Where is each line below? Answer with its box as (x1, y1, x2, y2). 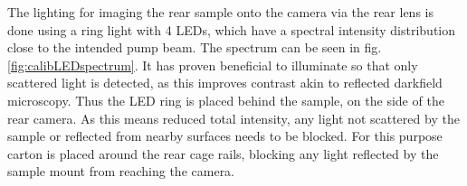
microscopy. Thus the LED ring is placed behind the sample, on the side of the (7, 90, 444, 109)
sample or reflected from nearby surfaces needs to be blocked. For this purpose (7, 126, 443, 145)
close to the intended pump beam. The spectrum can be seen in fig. (7, 38, 382, 57)
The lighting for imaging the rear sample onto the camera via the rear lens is (7, 3, 434, 21)
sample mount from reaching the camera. (7, 162, 235, 181)
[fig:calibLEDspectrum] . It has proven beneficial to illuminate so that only (7, 55, 418, 74)
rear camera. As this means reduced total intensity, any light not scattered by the (7, 108, 460, 127)
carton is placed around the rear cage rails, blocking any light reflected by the (7, 144, 439, 163)
